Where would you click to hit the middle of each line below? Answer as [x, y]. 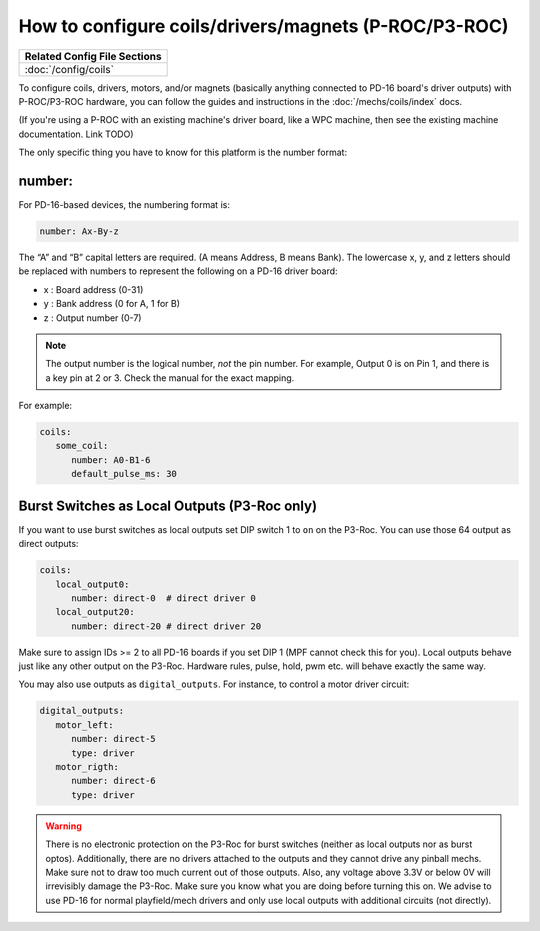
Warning [63, 826]
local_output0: [92, 584]
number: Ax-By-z [79, 231]
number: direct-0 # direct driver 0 [164, 598]
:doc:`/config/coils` [69, 69]
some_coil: [82, 446]
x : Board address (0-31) [93, 289]
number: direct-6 [114, 781]
